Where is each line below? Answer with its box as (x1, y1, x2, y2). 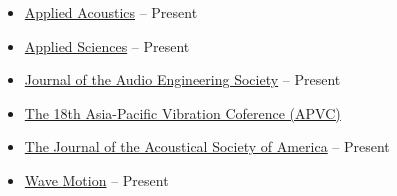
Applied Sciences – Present (24, 35, 190, 56)
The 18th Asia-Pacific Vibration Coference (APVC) (24, 102, 341, 123)
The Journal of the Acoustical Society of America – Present (24, 136, 390, 157)
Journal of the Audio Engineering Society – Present (24, 69, 341, 90)
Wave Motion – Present (24, 169, 169, 190)
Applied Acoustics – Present (24, 2, 198, 22)
